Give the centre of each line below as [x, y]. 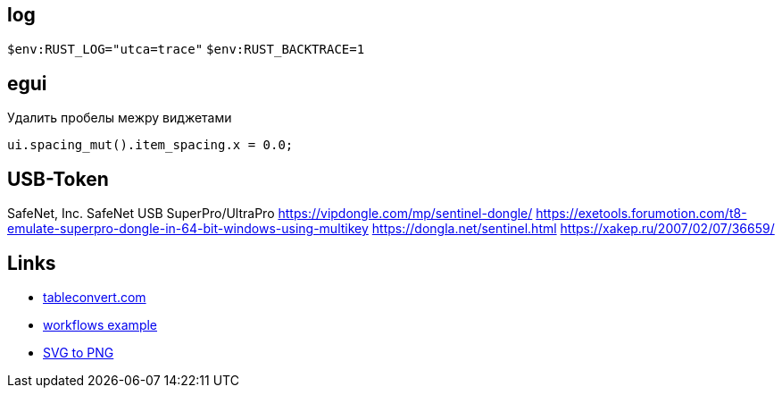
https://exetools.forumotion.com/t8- [641, 214]
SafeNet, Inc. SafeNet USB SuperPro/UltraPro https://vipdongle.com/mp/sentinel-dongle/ [270, 214]
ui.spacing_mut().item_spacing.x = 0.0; [150, 145]
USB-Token [58, 179]
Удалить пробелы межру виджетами [120, 118]
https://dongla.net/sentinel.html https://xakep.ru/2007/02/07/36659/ [573, 229]
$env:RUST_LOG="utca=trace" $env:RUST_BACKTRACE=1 [186, 50]
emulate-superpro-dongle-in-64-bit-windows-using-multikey [188, 229]
